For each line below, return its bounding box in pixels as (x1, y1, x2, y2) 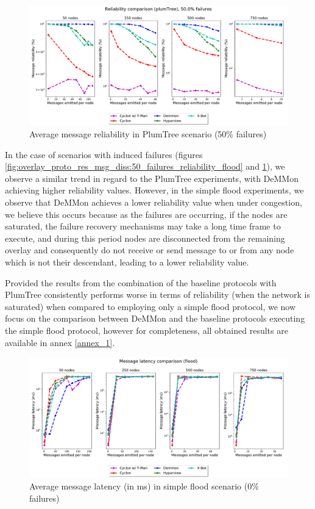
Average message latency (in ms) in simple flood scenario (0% (29, 480, 259, 493)
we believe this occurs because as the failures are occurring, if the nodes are (5, 208, 288, 220)
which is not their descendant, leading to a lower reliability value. (5, 256, 249, 269)
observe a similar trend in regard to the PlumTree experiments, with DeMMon (5, 171, 299, 184)
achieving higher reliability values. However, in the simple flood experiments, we (5, 184, 304, 197)
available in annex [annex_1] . (5, 336, 115, 348)
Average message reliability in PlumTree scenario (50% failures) (29, 128, 267, 140)
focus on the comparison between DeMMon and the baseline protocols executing (5, 312, 305, 325)
